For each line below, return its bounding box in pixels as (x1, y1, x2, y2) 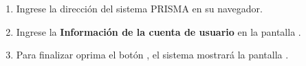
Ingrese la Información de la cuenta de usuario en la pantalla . (16, 24, 301, 38)
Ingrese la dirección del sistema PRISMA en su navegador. (16, 1, 263, 15)
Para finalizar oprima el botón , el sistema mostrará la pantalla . (16, 47, 289, 62)
